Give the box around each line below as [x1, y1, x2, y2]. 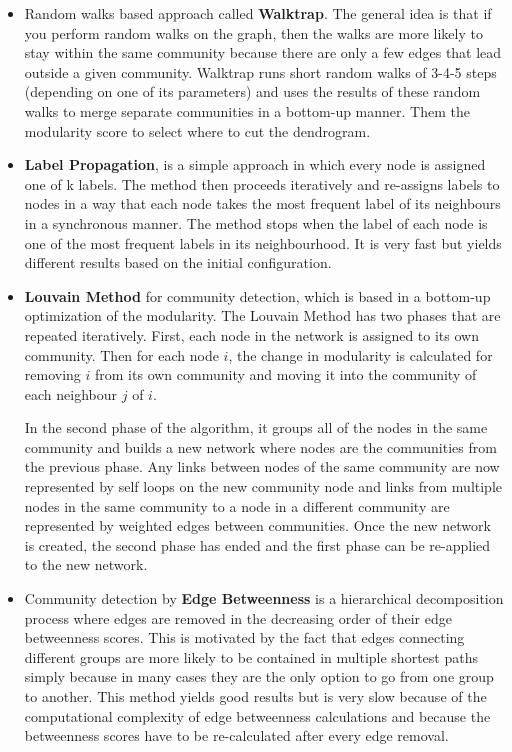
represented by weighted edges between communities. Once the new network [24, 515, 491, 536]
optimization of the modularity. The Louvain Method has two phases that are [24, 305, 501, 326]
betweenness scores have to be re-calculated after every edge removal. [24, 725, 449, 746]
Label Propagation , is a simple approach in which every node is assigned [24, 154, 486, 175]
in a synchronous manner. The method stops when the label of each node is [24, 212, 488, 233]
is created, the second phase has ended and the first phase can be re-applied [24, 534, 491, 555]
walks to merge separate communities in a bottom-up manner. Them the [24, 100, 470, 121]
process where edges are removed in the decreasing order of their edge [24, 607, 452, 628]
